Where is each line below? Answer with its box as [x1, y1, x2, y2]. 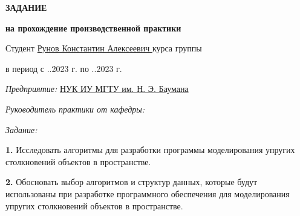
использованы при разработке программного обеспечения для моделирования [5, 187, 290, 200]
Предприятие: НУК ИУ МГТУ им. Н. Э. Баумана [5, 82, 189, 95]
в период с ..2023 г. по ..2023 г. [5, 62, 122, 74]
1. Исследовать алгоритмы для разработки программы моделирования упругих [5, 143, 295, 156]
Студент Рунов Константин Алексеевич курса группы [5, 42, 202, 54]
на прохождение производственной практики [5, 21, 181, 34]
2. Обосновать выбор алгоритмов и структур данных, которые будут [5, 175, 258, 188]
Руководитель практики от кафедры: [5, 102, 145, 115]
